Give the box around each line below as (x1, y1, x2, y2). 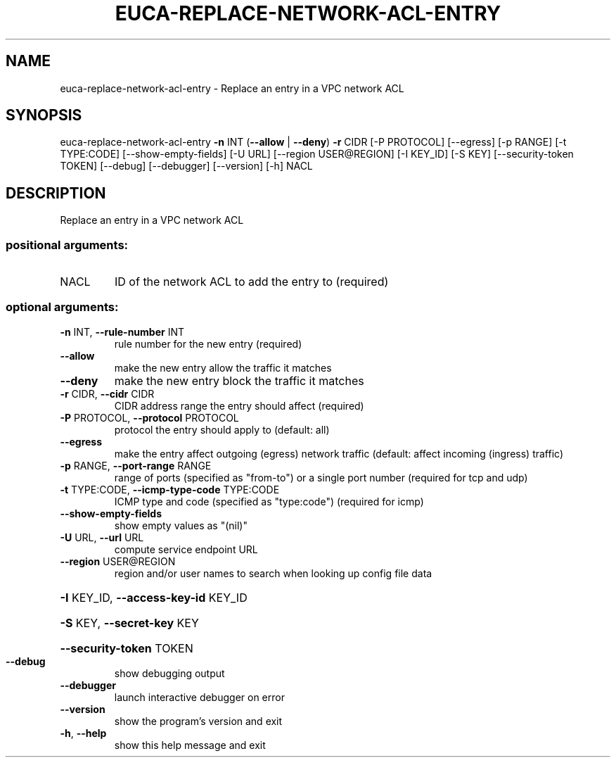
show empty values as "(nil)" (114, 519, 248, 531)
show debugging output (114, 667, 225, 679)
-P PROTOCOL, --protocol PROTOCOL (60, 411, 239, 424)
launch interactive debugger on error (114, 691, 285, 703)
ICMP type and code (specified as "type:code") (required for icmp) (114, 495, 424, 507)
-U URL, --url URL (60, 531, 144, 543)
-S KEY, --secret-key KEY (60, 615, 199, 630)
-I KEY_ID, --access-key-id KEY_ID (60, 590, 248, 605)
